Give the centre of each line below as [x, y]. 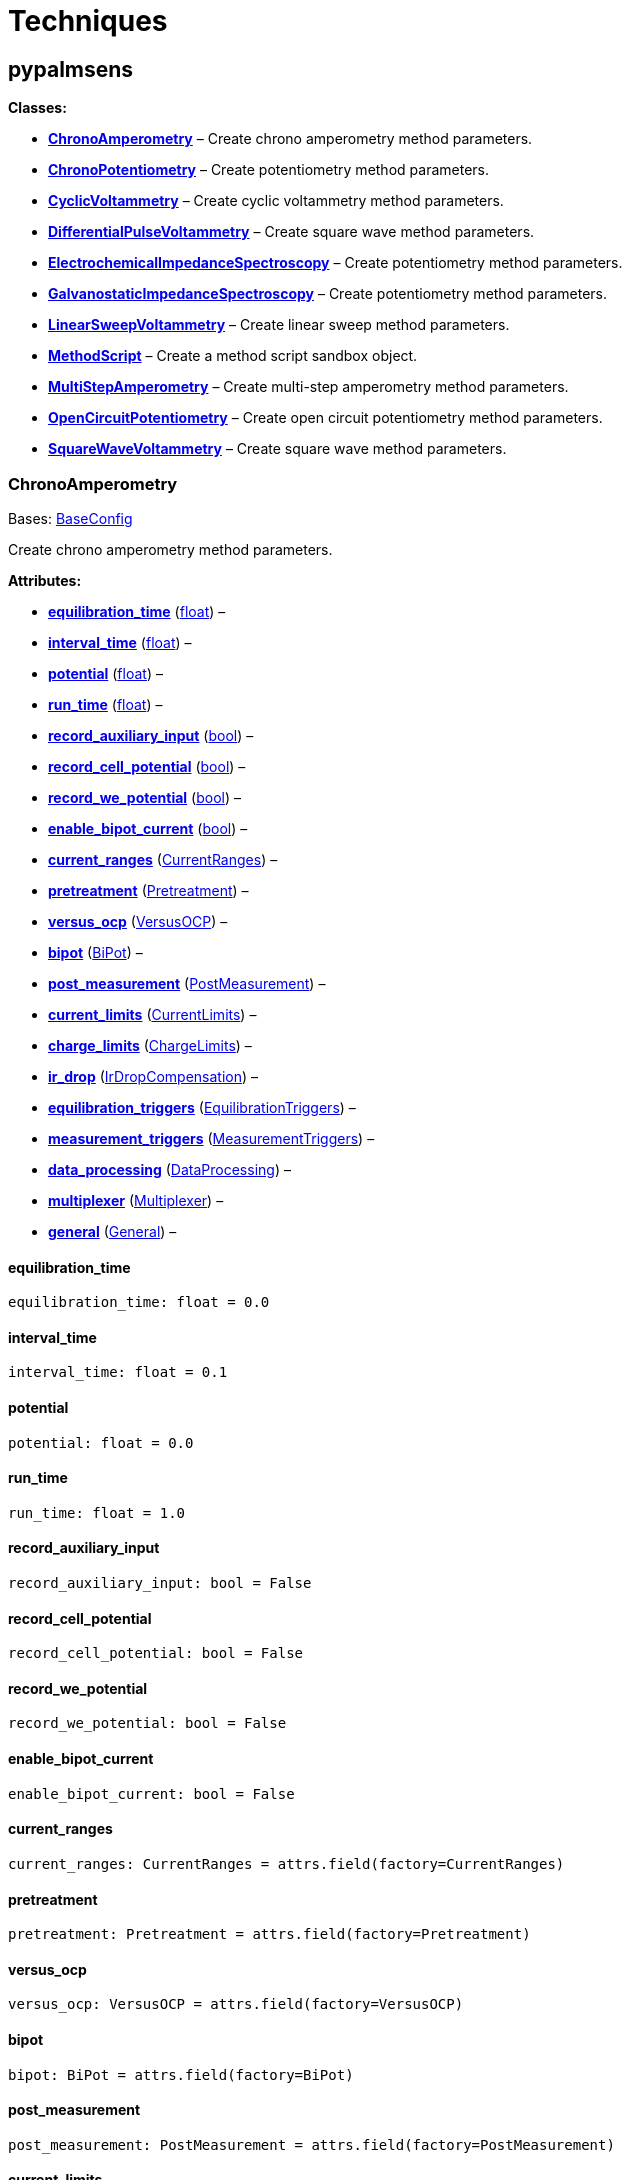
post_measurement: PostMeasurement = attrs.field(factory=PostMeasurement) [311, 2144]
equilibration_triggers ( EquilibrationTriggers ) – [202, 1107]
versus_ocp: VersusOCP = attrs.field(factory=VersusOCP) [236, 2004]
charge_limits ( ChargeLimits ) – [150, 1045]
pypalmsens [71, 69]
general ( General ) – [112, 1231]
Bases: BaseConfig [70, 518]
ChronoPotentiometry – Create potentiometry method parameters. [268, 170]
